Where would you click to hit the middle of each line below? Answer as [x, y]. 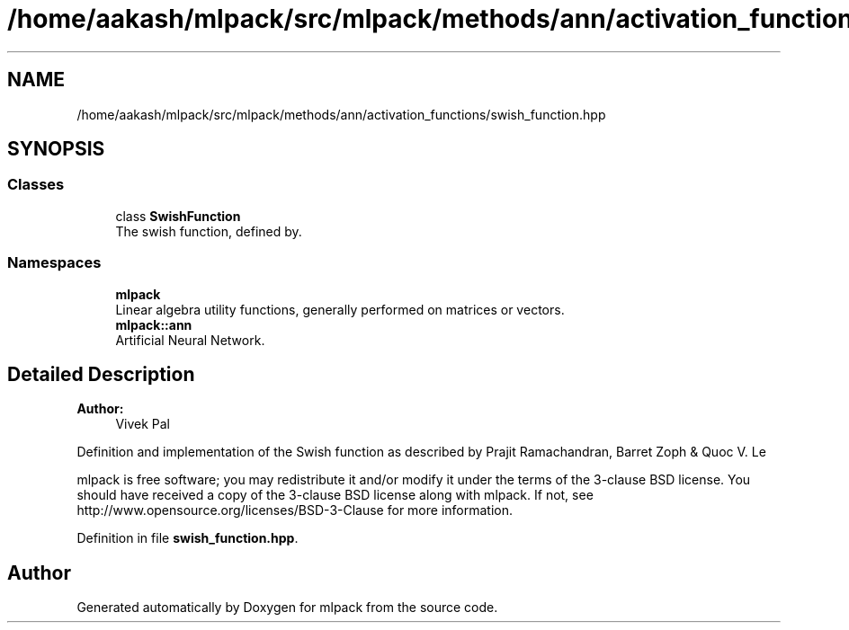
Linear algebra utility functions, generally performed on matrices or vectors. [340, 309]
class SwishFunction [178, 216]
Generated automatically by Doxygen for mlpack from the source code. [287, 608]
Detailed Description [101, 374]
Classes [36, 185]
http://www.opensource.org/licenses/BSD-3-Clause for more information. [295, 510]
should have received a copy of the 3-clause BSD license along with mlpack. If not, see [335, 495]
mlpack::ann [154, 324]
